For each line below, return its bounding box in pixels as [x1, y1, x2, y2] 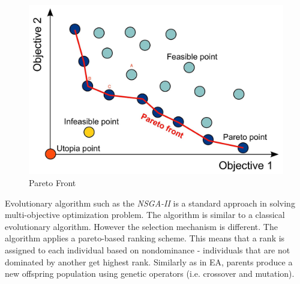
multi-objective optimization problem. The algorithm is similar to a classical [5, 208, 285, 221]
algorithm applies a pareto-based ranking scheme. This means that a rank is [5, 232, 285, 244]
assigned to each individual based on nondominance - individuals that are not [5, 243, 290, 256]
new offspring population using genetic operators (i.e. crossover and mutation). [5, 267, 295, 280]
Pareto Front [29, 176, 76, 189]
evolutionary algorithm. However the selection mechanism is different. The [5, 220, 278, 232]
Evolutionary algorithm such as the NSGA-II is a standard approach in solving [5, 196, 295, 209]
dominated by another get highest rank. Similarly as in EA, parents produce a [5, 255, 293, 268]
